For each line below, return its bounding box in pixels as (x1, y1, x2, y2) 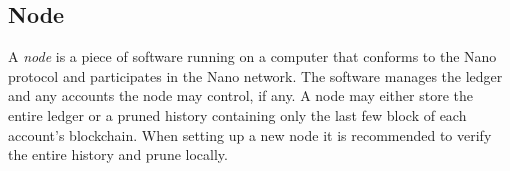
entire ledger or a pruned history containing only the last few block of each (8, 104, 467, 125)
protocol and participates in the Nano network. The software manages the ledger (8, 65, 503, 86)
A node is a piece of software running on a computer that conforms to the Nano (8, 46, 497, 67)
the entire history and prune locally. (8, 144, 228, 165)
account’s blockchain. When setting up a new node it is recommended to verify (8, 124, 492, 145)
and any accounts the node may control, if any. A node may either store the (8, 85, 473, 106)
